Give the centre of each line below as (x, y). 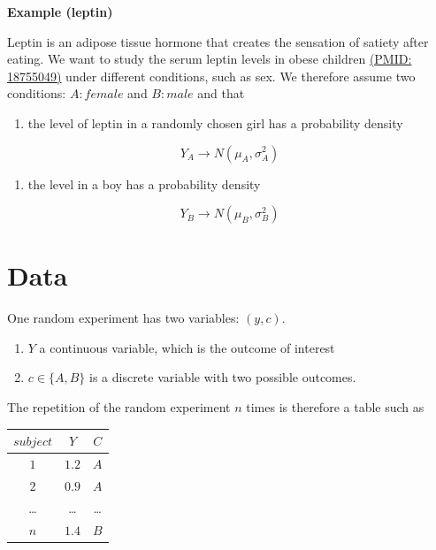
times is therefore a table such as (335, 407)
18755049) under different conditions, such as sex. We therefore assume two (211, 76)
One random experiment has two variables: (123, 318)
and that (221, 93)
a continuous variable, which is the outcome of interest (187, 347)
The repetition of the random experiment (119, 407)
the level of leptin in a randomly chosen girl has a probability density (215, 122)
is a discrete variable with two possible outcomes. (222, 377)
